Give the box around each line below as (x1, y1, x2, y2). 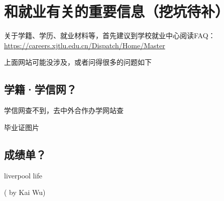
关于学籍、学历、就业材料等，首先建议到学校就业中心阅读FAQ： (4, 30, 215, 41)
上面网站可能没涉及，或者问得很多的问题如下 (4, 57, 152, 67)
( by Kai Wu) (4, 187, 46, 197)
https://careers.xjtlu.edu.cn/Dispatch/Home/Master (4, 40, 165, 50)
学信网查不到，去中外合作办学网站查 (4, 105, 124, 116)
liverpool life (4, 170, 42, 180)
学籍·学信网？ (4, 81, 77, 97)
